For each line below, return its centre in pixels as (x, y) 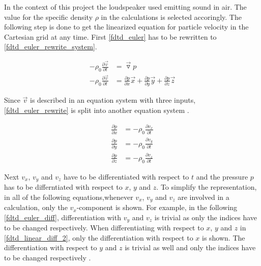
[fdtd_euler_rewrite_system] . (51, 47)
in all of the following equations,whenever (69, 197)
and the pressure (222, 176)
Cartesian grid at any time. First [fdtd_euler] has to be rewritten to (110, 36)
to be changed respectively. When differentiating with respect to (104, 228)
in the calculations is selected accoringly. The (171, 17)
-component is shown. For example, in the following (157, 207)
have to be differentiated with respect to (126, 176)
